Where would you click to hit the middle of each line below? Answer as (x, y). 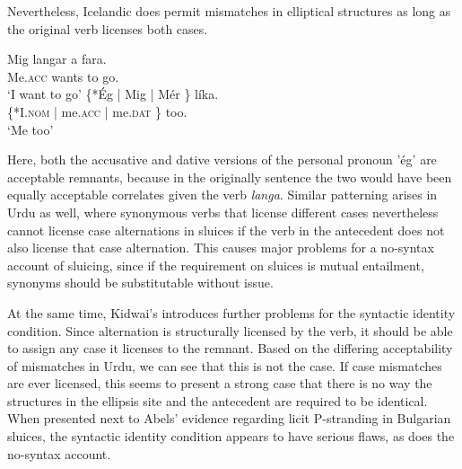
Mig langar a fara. (57, 59)
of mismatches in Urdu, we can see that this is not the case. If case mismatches (225, 365)
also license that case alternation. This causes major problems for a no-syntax (221, 248)
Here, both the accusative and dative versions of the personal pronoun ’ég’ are (222, 159)
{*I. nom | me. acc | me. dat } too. (97, 111)
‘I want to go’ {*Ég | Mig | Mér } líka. (113, 94)
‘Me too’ (31, 129)
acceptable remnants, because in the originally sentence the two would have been (230, 177)
